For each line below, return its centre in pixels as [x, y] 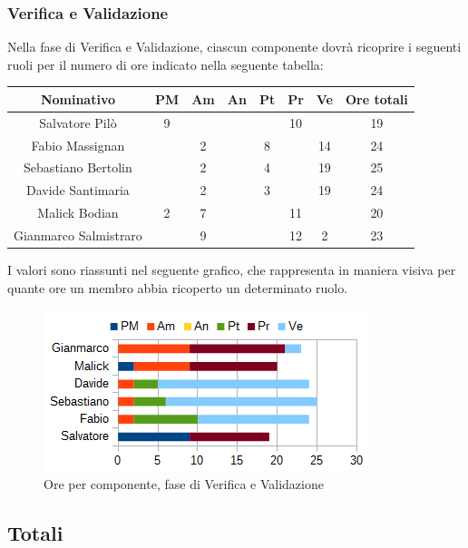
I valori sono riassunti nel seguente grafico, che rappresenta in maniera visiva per [232, 270]
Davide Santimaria [78, 190]
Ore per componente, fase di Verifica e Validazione [184, 483]
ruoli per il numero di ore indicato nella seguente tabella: [166, 64]
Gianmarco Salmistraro [78, 235]
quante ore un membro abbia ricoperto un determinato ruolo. [178, 287]
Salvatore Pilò [78, 122]
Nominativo [78, 98]
